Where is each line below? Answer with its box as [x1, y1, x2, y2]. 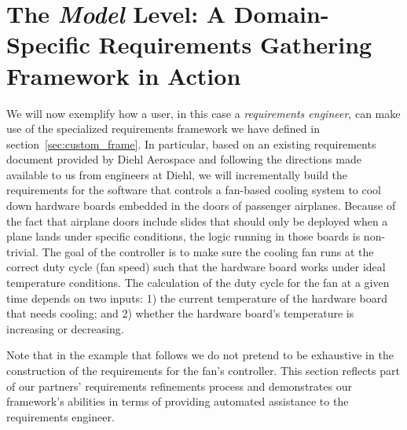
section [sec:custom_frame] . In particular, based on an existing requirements [6, 135, 376, 152]
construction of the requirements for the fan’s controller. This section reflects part [6, 362, 400, 378]
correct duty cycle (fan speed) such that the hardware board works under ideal [6, 259, 386, 275]
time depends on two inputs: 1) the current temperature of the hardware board [6, 289, 388, 306]
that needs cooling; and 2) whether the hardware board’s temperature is [6, 305, 354, 322]
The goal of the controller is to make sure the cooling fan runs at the [42, 243, 374, 259]
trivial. [6, 243, 38, 259]
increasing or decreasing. [6, 320, 124, 336]
